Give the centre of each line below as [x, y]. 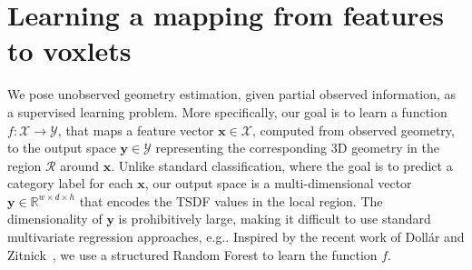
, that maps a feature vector [136, 130]
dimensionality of [55, 219]
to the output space [62, 148]
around [80, 165]
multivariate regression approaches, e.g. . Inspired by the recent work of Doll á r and [236, 237]
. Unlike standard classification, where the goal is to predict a [282, 165]
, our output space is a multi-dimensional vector [278, 183]
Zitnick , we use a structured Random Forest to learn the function [192, 254]
